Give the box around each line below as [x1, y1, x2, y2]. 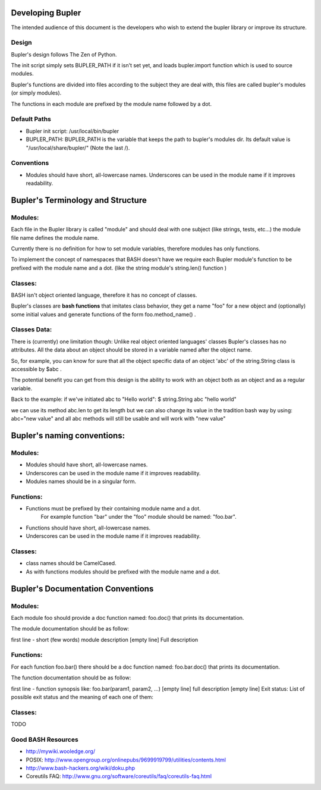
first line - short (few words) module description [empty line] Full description [11, 636, 199, 643]
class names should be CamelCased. [26, 560, 117, 567]
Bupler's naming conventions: [11, 430, 125, 440]
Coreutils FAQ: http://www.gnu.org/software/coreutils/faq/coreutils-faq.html [26, 773, 212, 780]
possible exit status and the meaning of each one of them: [11, 694, 154, 700]
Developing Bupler [11, 8, 81, 18]
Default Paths [11, 115, 52, 123]
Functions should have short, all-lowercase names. [26, 524, 151, 531]
